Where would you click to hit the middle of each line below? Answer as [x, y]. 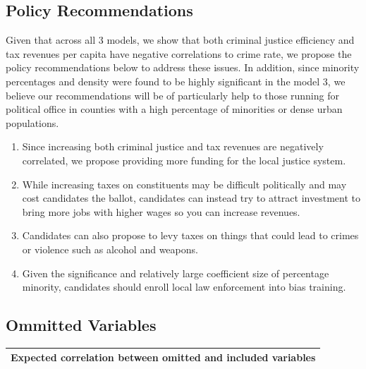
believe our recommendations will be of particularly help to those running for [172, 95]
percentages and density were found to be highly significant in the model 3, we [176, 81]
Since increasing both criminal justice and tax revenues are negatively [173, 146]
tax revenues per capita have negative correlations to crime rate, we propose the [179, 53]
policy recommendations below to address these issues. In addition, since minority [183, 67]
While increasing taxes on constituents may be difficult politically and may [184, 184]
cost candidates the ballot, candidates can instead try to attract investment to [191, 198]
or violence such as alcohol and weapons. [110, 249]
